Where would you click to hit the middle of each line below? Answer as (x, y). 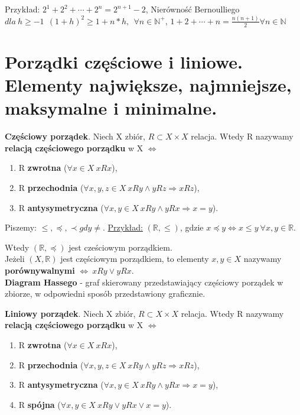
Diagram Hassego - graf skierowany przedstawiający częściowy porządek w (144, 282)
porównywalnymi (40, 270)
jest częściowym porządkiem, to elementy (135, 259)
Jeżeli (15, 259)
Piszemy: (21, 227)
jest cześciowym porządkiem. (120, 247)
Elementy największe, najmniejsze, (148, 85)
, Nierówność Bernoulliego (193, 9)
